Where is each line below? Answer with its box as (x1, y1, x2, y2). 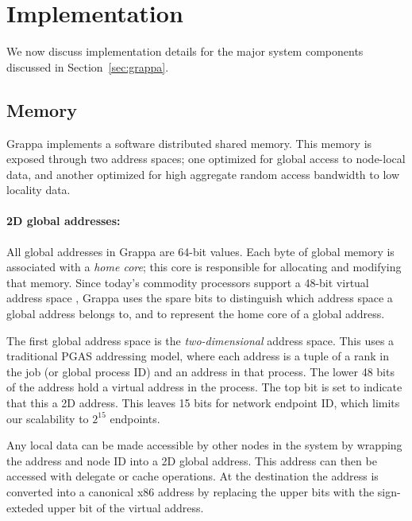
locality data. (6, 181, 71, 198)
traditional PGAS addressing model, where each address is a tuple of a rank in (6, 348, 389, 364)
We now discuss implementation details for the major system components (6, 43, 364, 60)
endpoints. (110, 410, 160, 426)
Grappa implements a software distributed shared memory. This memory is (6, 134, 372, 151)
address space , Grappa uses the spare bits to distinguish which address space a (6, 290, 393, 306)
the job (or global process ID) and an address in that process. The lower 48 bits (6, 363, 395, 379)
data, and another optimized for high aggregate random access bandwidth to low (6, 165, 399, 182)
